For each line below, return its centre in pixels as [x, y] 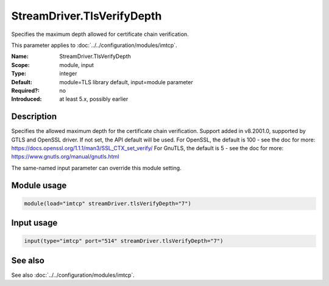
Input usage [34, 223]
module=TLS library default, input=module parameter [126, 82]
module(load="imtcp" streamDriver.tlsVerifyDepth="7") [108, 203]
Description [34, 117]
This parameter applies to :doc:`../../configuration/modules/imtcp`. [94, 45]
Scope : [20, 65]
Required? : [25, 90]
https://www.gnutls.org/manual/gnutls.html [65, 157]
